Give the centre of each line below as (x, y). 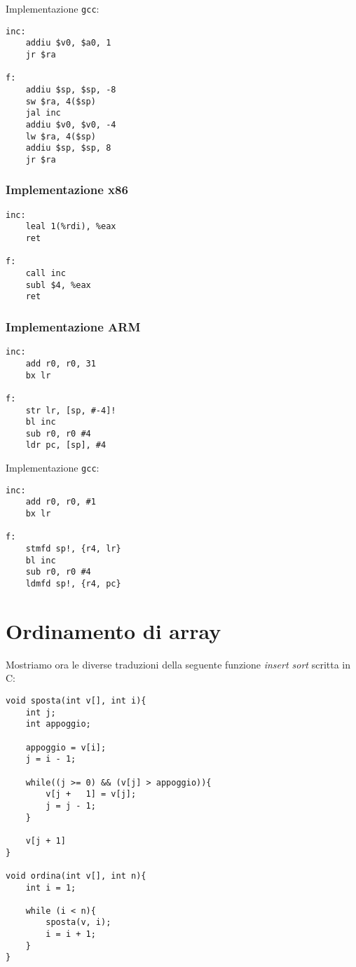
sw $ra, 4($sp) (61, 101)
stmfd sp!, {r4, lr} (73, 549)
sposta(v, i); (78, 923)
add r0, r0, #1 (61, 502)
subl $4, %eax (58, 285)
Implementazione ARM (73, 326)
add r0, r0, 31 (61, 363)
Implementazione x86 (67, 190)
